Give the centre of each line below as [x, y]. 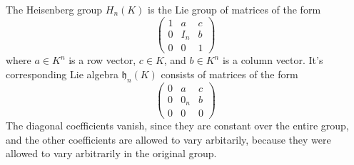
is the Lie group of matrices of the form [234, 9]
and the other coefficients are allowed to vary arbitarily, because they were [168, 139]
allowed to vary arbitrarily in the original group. [111, 153]
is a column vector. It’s [273, 60]
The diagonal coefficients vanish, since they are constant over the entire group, [177, 126]
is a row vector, [102, 60]
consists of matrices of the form [229, 74]
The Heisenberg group [54, 9]
